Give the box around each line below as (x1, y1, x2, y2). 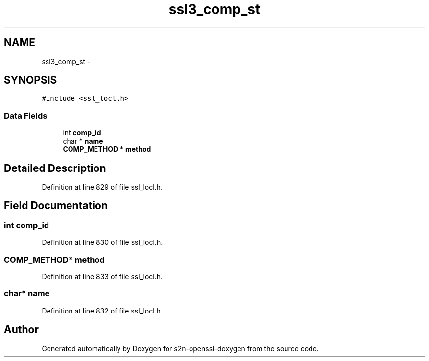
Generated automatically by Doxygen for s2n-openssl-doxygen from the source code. (42, 344, 319, 353)
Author (4, 323, 39, 336)
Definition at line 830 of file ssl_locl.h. (42, 238, 163, 247)
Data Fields (4, 110, 48, 120)
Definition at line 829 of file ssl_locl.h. (42, 183, 163, 192)
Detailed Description (4, 162, 106, 174)
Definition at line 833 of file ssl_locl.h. (42, 272, 163, 281)
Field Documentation (4, 199, 108, 212)
